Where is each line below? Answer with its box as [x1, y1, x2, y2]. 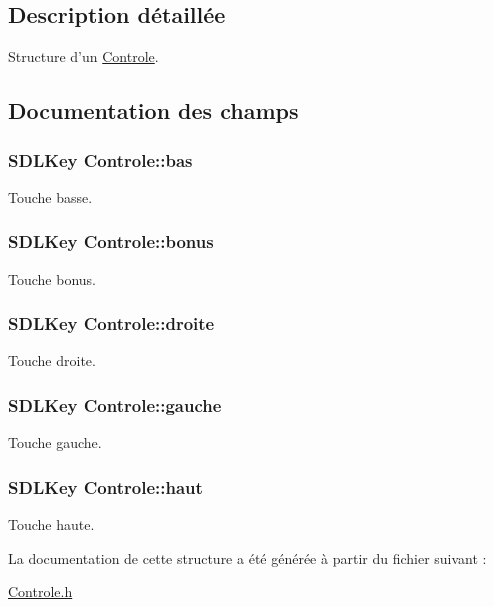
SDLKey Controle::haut [8, 474, 203, 499]
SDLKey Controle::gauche [8, 392, 222, 417]
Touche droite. [8, 350, 96, 371]
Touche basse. [8, 186, 93, 207]
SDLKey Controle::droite [8, 311, 215, 336]
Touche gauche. [8, 432, 102, 453]
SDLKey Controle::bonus [8, 229, 214, 254]
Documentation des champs [8, 95, 299, 126]
